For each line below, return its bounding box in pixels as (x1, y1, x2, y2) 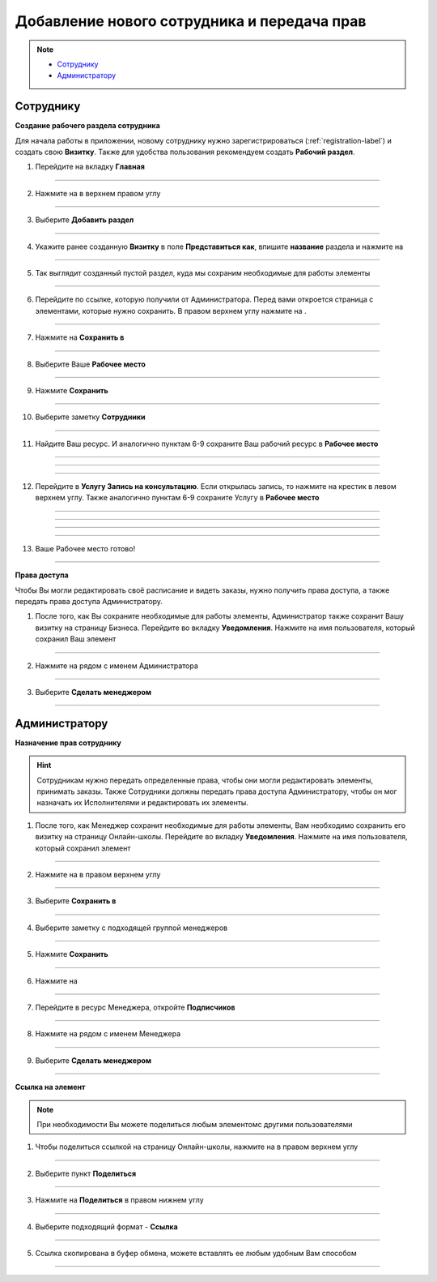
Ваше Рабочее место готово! (35, 543, 136, 553)
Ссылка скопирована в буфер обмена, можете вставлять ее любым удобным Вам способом (35, 1248, 357, 1258)
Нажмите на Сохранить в (35, 332, 125, 342)
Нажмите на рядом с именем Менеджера (35, 1029, 181, 1039)
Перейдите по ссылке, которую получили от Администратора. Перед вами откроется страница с (35, 294, 374, 304)
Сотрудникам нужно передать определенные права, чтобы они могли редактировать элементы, (36, 775, 374, 785)
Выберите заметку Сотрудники (35, 412, 146, 422)
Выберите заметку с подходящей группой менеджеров (35, 923, 228, 933)
